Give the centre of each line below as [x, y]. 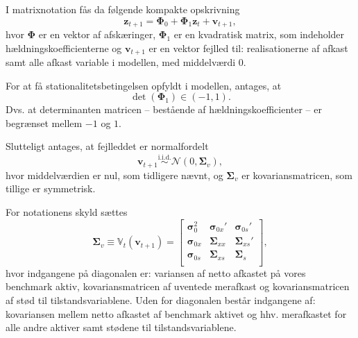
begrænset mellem [44, 122]
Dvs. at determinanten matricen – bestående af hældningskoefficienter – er [164, 109]
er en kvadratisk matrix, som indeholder [259, 34]
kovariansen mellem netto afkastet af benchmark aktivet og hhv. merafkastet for [176, 313]
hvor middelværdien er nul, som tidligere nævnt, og [114, 175]
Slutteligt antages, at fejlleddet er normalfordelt [107, 146]
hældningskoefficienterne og [64, 48]
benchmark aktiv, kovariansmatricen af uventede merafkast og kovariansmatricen [178, 286]
